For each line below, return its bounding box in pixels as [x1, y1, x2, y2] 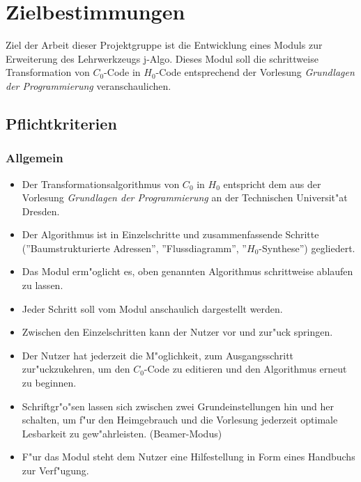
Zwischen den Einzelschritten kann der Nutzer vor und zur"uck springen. [22, 325, 333, 339]
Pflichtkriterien [6, 112, 117, 134]
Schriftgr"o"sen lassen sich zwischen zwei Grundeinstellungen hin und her [22, 398, 334, 413]
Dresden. [22, 203, 60, 218]
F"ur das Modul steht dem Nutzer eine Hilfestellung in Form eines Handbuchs [22, 449, 355, 464]
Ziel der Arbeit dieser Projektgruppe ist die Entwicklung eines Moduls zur [6, 38, 323, 52]
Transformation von [6, 65, 90, 79]
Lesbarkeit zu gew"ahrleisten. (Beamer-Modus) [22, 426, 222, 440]
